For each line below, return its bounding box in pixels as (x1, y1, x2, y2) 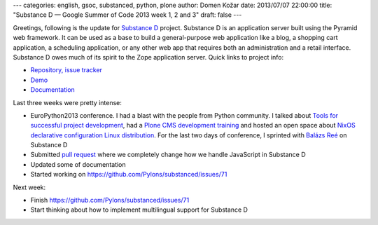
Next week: (13, 183, 46, 191)
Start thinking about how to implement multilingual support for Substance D (30, 205, 248, 214)
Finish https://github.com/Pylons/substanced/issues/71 (30, 196, 190, 205)
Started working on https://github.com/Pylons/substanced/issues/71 (30, 170, 227, 179)
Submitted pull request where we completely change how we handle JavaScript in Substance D (30, 151, 306, 159)
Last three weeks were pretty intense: (13, 98, 122, 107)
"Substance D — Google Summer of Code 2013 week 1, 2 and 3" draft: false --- (13, 11, 242, 19)
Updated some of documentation (30, 160, 126, 168)
